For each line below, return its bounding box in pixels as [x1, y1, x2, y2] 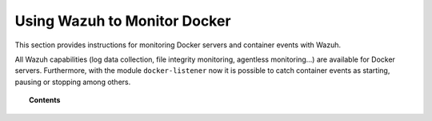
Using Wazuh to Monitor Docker [14, 12, 231, 30]
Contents [29, 95, 61, 105]
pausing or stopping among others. [14, 77, 131, 87]
